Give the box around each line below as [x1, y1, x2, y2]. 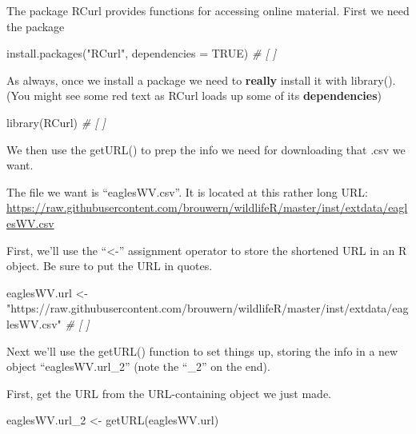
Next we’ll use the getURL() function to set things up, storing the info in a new [6, 342, 398, 359]
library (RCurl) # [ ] [6, 113, 106, 130]
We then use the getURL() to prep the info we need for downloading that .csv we [6, 141, 406, 157]
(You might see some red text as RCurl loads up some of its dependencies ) [6, 87, 382, 104]
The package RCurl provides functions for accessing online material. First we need [6, 2, 410, 18]
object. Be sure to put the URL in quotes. [6, 257, 213, 274]
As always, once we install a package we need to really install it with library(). [6, 71, 396, 88]
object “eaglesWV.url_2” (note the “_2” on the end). [6, 358, 270, 375]
